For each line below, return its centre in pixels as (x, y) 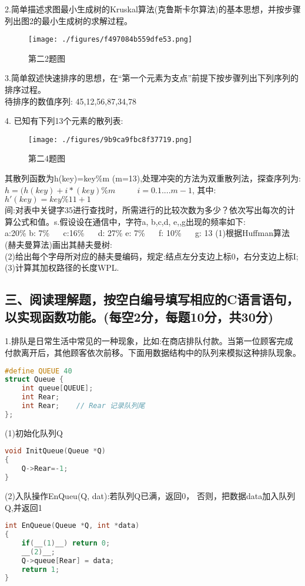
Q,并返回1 (24, 507)
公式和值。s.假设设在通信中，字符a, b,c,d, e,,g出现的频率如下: (129, 221)
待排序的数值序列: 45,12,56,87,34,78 (71, 101)
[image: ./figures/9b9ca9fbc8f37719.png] (110, 139)
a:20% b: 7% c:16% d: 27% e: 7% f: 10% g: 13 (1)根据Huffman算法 (147, 233)
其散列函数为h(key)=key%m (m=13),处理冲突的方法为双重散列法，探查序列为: (153, 178)
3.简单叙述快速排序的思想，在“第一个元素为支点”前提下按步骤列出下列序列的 (152, 78)
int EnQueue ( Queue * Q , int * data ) (72, 526)
